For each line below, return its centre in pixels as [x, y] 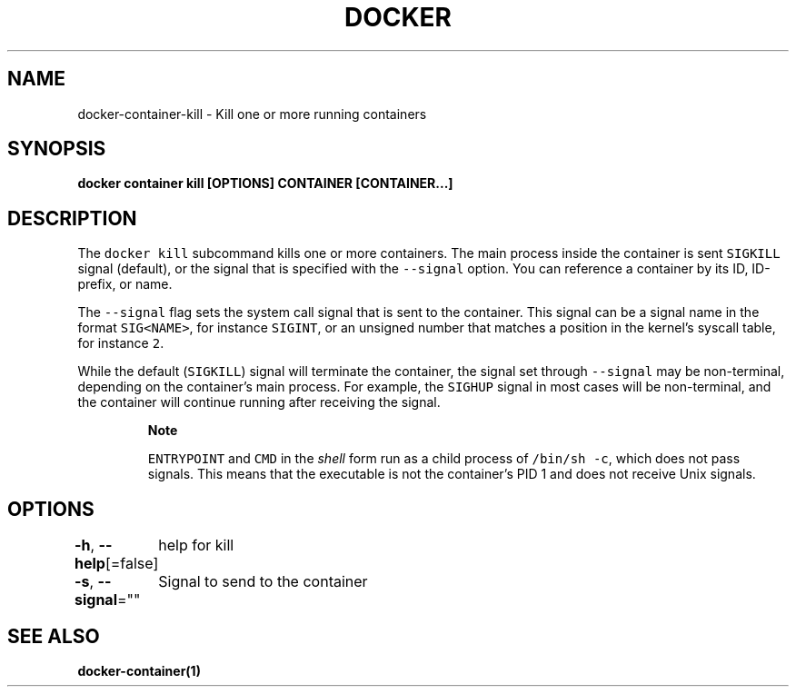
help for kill [196, 545]
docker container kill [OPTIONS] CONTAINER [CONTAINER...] [265, 183]
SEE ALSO [54, 636]
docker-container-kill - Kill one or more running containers [252, 114]
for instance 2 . [121, 343]
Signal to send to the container [263, 582]
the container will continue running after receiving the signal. [259, 402]
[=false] [132, 564]
